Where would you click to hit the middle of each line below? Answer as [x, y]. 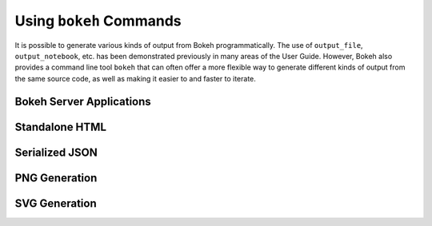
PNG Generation [56, 178]
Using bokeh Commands [98, 21]
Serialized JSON [56, 152]
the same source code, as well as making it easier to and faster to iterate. [135, 78]
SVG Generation [56, 203]
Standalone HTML [61, 127]
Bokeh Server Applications [83, 101]
